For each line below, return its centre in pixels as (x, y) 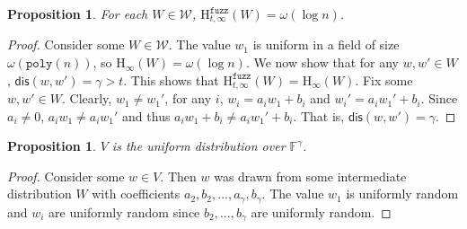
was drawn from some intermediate (310, 176)
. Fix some (384, 79)
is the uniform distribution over (198, 146)
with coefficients (136, 194)
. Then (178, 176)
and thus (146, 115)
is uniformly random (402, 194)
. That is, (319, 115)
